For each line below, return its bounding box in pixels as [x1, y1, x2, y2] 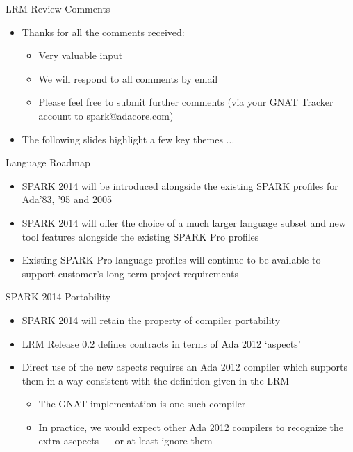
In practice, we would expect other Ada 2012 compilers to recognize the [38, 419, 344, 434]
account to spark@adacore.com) [38, 108, 174, 122]
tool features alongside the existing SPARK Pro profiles [22, 229, 259, 243]
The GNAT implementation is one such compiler [38, 396, 246, 411]
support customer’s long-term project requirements [22, 266, 239, 280]
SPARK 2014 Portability [6, 289, 111, 304]
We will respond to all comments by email [38, 71, 218, 86]
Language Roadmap [6, 155, 90, 170]
